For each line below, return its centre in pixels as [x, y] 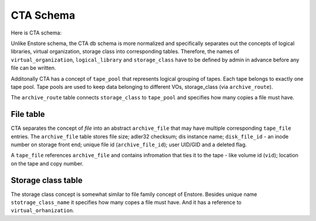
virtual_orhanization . [42, 210]
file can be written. [33, 68]
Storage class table [47, 180]
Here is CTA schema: [36, 33]
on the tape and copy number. [47, 163]
